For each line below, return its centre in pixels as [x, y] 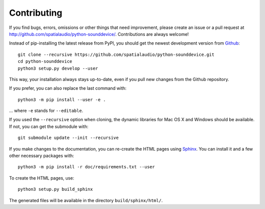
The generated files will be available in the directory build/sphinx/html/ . [86, 200]
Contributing [36, 13]
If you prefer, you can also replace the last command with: [68, 88]
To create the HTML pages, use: [42, 178]
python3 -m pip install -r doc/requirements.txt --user [86, 167]
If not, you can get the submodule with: [49, 126]
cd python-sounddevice [45, 62]
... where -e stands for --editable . [46, 111]
